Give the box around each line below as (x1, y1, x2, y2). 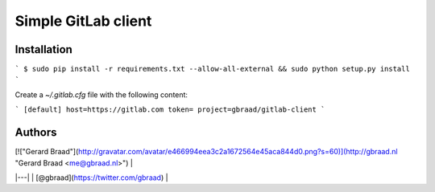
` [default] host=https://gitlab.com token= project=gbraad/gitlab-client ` (14, 105, 325, 114)
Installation (14, 43, 72, 56)
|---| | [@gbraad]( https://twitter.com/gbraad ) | (14, 173, 168, 182)
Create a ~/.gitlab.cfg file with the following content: (14, 89, 188, 100)
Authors (14, 125, 57, 140)
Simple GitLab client (14, 12, 152, 30)
